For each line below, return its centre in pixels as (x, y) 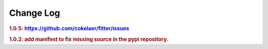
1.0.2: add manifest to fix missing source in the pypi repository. (89, 39)
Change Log (35, 13)
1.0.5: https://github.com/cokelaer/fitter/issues (69, 28)
